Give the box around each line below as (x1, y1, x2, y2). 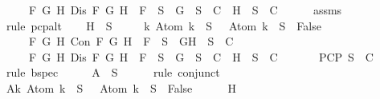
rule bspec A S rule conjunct (6, 64, 220, 81)
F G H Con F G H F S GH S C (28, 33, 234, 49)
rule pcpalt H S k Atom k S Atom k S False (6, 17, 321, 34)
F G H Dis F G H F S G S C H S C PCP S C (28, 48, 374, 65)
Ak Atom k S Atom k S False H (6, 79, 237, 96)
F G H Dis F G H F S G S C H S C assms (28, 2, 342, 18)
